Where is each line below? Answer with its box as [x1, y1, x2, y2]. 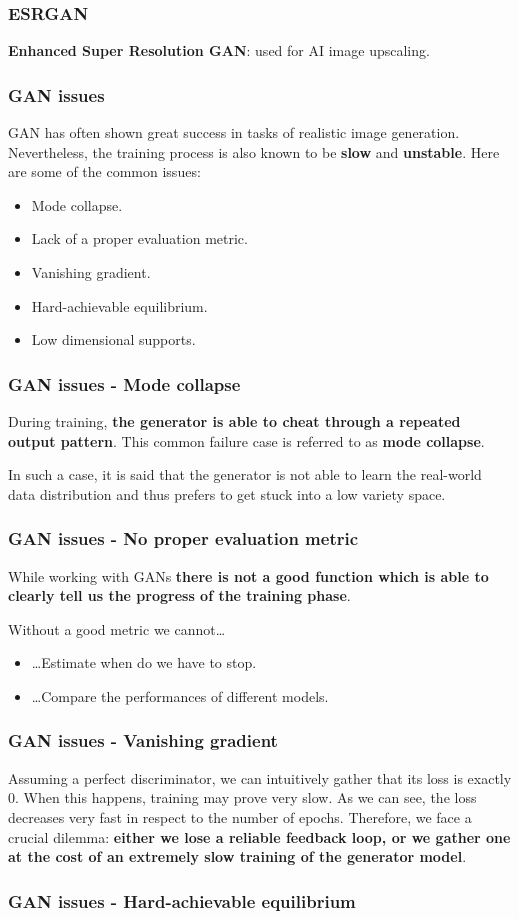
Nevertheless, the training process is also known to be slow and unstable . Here [8, 141, 500, 162]
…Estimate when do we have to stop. [31, 652, 257, 673]
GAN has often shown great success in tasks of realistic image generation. [8, 122, 460, 143]
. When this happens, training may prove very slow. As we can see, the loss [15, 787, 477, 808]
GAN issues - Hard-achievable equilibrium [8, 888, 356, 913]
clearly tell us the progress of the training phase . [8, 585, 351, 606]
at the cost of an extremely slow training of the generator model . [8, 846, 467, 867]
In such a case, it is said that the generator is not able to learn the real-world [8, 464, 482, 485]
